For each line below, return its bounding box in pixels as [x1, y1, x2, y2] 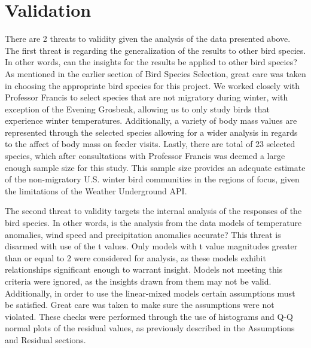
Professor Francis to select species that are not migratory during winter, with [5, 91, 288, 103]
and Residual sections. [5, 333, 86, 346]
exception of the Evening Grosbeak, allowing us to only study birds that [5, 102, 270, 115]
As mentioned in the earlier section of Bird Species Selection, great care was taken [5, 67, 306, 80]
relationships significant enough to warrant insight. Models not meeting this [5, 263, 283, 276]
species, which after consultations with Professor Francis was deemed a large [5, 149, 285, 162]
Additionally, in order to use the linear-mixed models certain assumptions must [5, 286, 295, 299]
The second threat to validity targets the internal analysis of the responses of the [5, 204, 302, 217]
